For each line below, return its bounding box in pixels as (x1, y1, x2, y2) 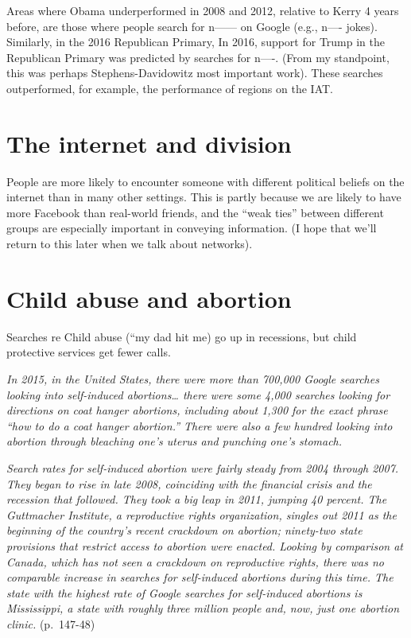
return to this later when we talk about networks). (6, 235, 253, 252)
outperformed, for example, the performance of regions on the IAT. (6, 80, 333, 96)
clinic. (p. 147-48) (6, 615, 95, 632)
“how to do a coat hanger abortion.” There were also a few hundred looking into (6, 417, 393, 434)
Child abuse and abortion (6, 282, 292, 314)
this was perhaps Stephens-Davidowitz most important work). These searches (6, 64, 383, 81)
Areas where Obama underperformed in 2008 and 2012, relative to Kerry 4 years (6, 2, 399, 18)
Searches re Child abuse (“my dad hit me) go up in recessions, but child (6, 328, 357, 344)
